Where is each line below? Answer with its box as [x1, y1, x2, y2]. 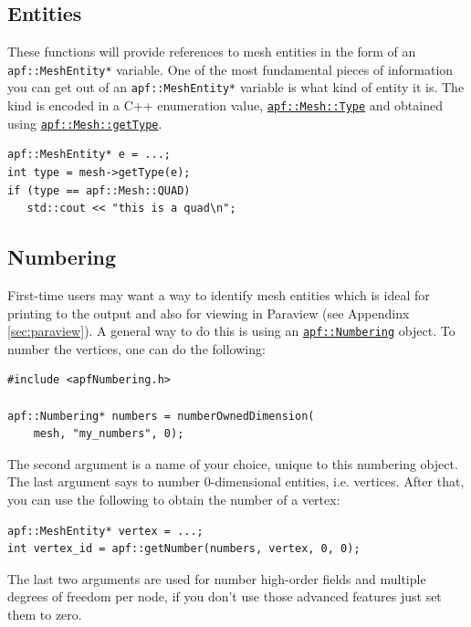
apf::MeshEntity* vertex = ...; [7, 524, 204, 538]
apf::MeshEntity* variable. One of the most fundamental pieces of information [7, 59, 454, 78]
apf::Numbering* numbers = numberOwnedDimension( [7, 409, 315, 423]
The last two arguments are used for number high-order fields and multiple [7, 569, 426, 588]
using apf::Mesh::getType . [7, 113, 162, 132]
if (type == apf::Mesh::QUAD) [7, 183, 191, 197]
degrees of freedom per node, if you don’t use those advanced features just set [7, 587, 442, 606]
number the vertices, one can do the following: [7, 339, 266, 358]
